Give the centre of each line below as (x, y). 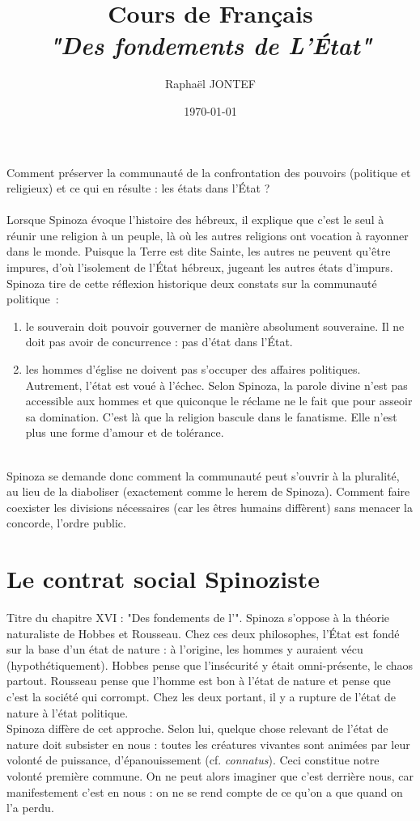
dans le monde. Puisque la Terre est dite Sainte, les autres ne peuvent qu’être (199, 251)
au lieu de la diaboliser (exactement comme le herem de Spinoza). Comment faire (208, 491)
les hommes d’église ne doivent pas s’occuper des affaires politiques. (193, 369)
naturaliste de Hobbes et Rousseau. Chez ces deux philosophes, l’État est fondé (203, 633)
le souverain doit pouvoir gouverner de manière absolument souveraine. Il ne (215, 326)
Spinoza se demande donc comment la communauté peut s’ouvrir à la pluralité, (203, 475)
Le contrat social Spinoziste (163, 579)
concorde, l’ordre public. (66, 523)
